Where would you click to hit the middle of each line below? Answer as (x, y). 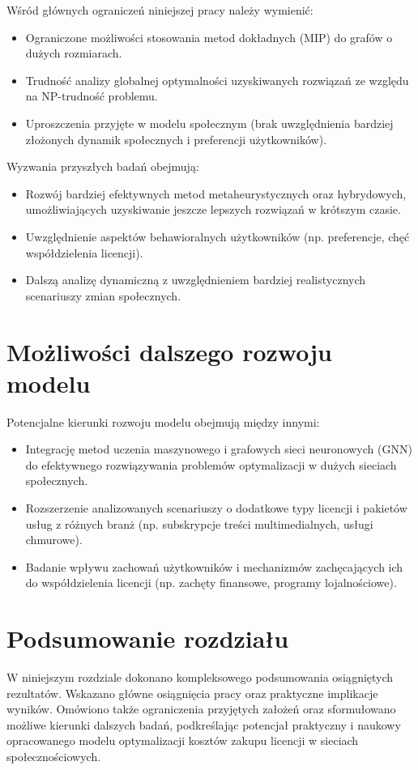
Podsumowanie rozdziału (148, 638)
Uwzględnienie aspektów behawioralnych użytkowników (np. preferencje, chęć (218, 236)
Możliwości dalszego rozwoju (169, 351)
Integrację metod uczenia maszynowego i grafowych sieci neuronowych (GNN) (219, 449)
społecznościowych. (54, 757)
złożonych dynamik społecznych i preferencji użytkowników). (176, 139)
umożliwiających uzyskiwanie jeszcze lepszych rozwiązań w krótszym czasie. (213, 209)
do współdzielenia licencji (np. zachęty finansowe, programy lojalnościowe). (211, 583)
